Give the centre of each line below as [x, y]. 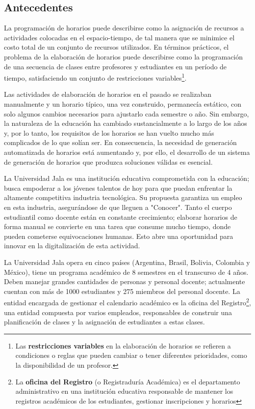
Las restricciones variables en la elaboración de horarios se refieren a [123, 345]
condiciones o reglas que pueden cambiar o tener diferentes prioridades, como [131, 355]
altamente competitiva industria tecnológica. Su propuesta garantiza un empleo [123, 197]
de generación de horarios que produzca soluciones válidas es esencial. [108, 161]
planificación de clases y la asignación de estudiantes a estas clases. [104, 322]
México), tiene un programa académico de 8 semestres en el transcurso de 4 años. [126, 272]
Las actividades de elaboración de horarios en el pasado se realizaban [108, 94]
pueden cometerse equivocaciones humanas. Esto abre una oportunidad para [119, 236]
